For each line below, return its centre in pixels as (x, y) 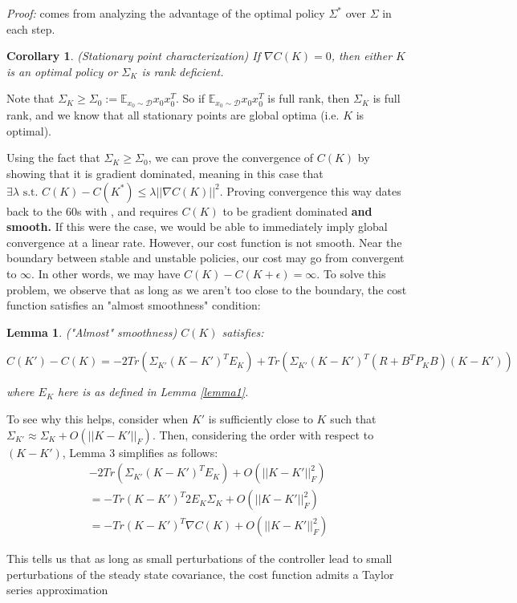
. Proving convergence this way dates (310, 190)
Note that (31, 98)
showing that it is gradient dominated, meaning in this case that (165, 174)
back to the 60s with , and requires (92, 210)
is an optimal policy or (62, 71)
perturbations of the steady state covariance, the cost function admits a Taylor (200, 574)
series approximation (57, 590)
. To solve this (351, 273)
